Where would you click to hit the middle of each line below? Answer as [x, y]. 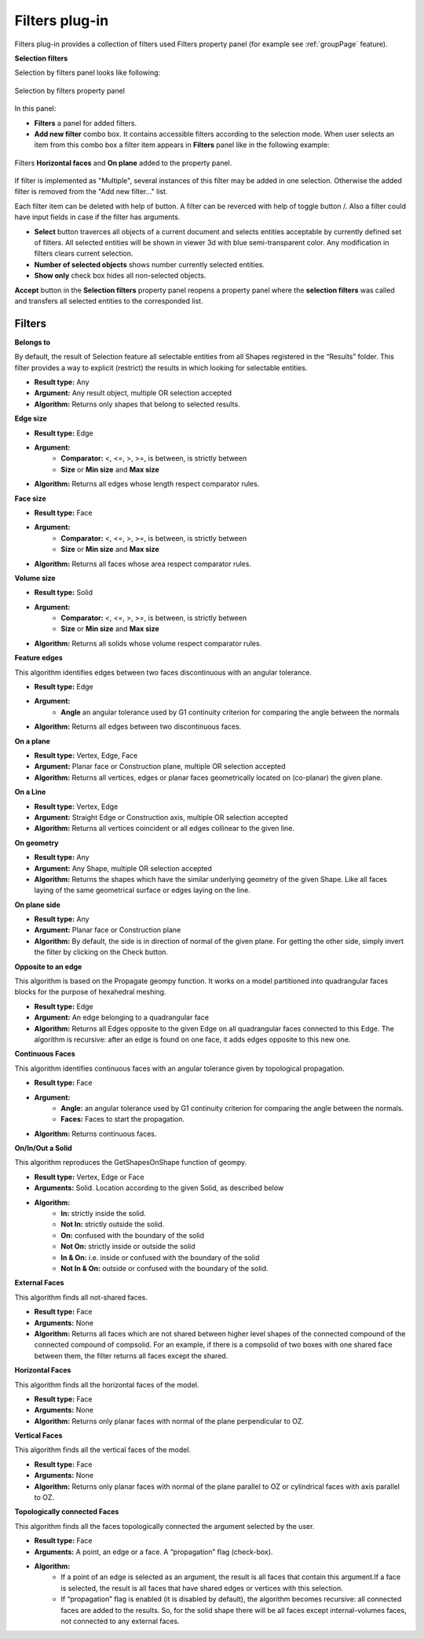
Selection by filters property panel [70, 90]
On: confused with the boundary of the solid [132, 1235]
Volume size [35, 578]
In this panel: [35, 108]
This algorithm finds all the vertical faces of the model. [103, 1450]
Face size [30, 498]
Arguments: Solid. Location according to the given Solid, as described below [159, 1188]
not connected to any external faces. [120, 1621]
